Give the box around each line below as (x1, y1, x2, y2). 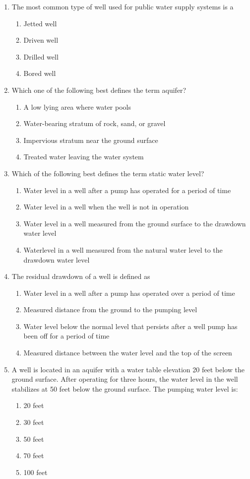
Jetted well (23, 18, 57, 28)
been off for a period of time (23, 331, 110, 341)
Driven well (23, 35, 59, 45)
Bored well (23, 68, 56, 78)
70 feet (23, 450, 44, 461)
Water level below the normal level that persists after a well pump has (23, 321, 238, 331)
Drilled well (23, 51, 59, 62)
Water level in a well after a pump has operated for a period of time (23, 185, 231, 195)
